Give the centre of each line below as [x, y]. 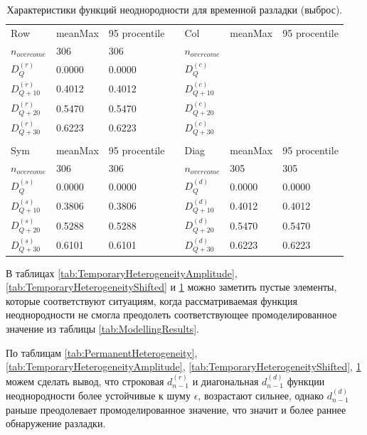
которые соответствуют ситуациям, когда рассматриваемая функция [151, 300]
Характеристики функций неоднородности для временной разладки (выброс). [175, 9]
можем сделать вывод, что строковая [85, 381]
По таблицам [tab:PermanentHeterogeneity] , [102, 352]
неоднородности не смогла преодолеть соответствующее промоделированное [171, 315]
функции [306, 381]
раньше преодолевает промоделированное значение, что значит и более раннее [176, 409]
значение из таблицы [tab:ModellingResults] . [102, 328]
